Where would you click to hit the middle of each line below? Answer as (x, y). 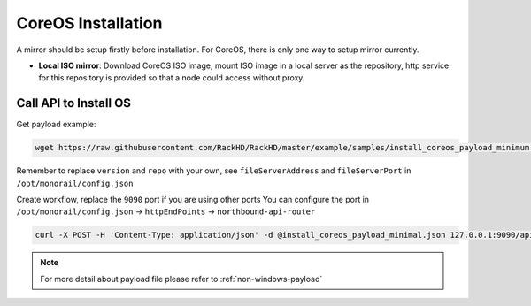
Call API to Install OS (74, 103)
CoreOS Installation (89, 23)
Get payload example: (56, 125)
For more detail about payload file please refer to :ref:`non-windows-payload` (181, 279)
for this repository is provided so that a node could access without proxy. (172, 78)
